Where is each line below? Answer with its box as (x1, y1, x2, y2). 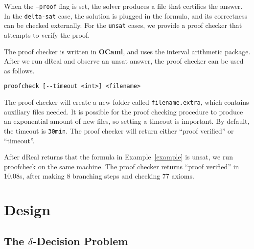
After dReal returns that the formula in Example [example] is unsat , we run (4, 152, 233, 162)
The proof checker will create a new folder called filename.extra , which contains (4, 97, 249, 107)
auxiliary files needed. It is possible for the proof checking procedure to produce (4, 106, 243, 116)
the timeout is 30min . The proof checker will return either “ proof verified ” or (4, 125, 234, 136)
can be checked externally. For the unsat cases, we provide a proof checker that (4, 20, 242, 30)
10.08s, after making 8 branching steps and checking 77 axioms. (4, 171, 194, 181)
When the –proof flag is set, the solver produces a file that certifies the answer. (4, 1, 243, 11)
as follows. (4, 65, 35, 75)
